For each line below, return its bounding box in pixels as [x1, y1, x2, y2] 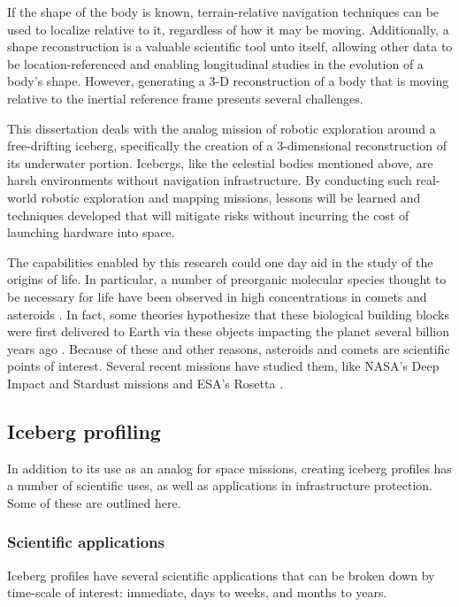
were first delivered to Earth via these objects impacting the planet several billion [7, 322, 450, 341]
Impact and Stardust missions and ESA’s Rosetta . [7, 373, 284, 392]
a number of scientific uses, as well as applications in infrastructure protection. [7, 476, 433, 495]
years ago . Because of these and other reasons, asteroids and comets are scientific [7, 339, 450, 357]
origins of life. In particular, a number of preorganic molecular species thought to [7, 270, 447, 288]
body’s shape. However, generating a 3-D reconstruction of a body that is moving [7, 72, 449, 90]
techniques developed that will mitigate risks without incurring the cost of [7, 205, 409, 224]
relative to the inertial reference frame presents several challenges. [7, 88, 363, 107]
